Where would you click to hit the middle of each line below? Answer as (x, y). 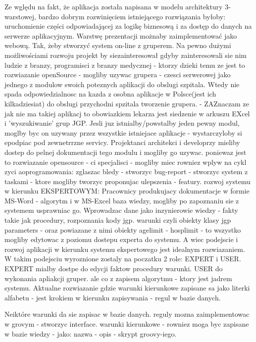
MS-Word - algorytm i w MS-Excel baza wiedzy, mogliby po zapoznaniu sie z (122, 200)
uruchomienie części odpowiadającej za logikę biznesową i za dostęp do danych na (128, 26)
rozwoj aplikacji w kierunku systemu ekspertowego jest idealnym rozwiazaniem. (125, 249)
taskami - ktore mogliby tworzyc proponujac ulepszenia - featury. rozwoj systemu (128, 181)
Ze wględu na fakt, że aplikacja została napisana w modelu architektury (114, 6)
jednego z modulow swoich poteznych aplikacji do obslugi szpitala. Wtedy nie (122, 84)
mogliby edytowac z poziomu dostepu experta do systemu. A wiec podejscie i (121, 239)
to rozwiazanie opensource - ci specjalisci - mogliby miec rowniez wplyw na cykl (126, 162)
